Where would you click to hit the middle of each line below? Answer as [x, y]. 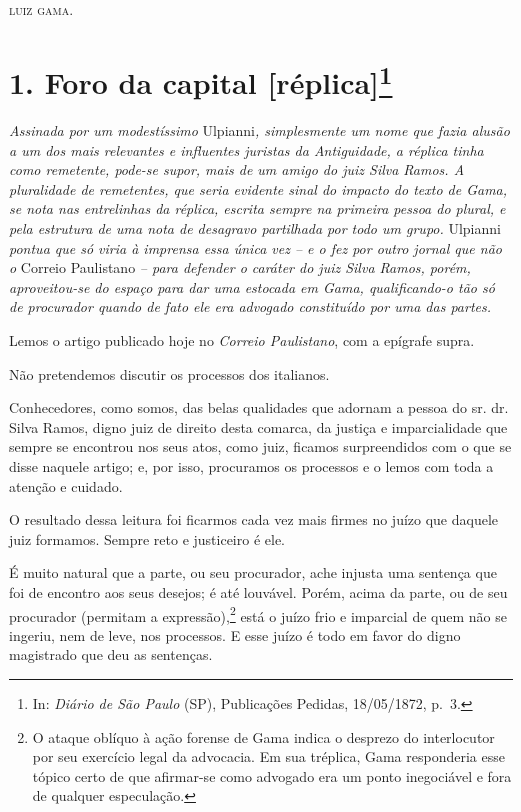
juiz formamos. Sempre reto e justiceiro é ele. [147, 538]
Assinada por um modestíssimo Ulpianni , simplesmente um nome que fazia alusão [259, 130]
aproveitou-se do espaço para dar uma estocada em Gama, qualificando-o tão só [252, 286]
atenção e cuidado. [66, 485]
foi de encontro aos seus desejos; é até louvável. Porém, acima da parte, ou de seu [258, 591]
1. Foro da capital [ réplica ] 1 [201, 80]
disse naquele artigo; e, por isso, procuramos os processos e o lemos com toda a [251, 465]
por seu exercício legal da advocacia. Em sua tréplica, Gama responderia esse [268, 756]
